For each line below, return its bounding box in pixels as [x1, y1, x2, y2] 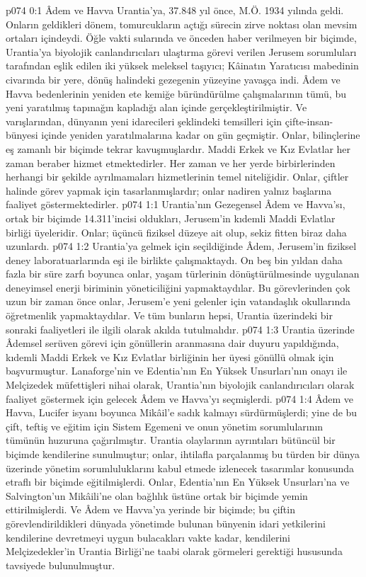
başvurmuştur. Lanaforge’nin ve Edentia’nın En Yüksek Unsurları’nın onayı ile [6, 363, 348, 378]
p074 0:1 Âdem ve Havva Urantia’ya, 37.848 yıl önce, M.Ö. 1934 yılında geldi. [6, 3, 344, 17]
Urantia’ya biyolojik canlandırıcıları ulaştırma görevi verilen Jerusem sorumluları [6, 44, 357, 59]
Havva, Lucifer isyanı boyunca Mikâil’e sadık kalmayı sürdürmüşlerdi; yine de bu [6, 405, 358, 420]
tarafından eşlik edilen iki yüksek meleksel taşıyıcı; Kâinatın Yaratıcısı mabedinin [6, 58, 359, 73]
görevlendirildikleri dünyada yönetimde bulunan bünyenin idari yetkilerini [6, 515, 326, 530]
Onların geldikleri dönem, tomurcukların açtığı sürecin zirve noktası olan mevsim [6, 16, 358, 31]
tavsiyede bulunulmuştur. [6, 557, 115, 572]
